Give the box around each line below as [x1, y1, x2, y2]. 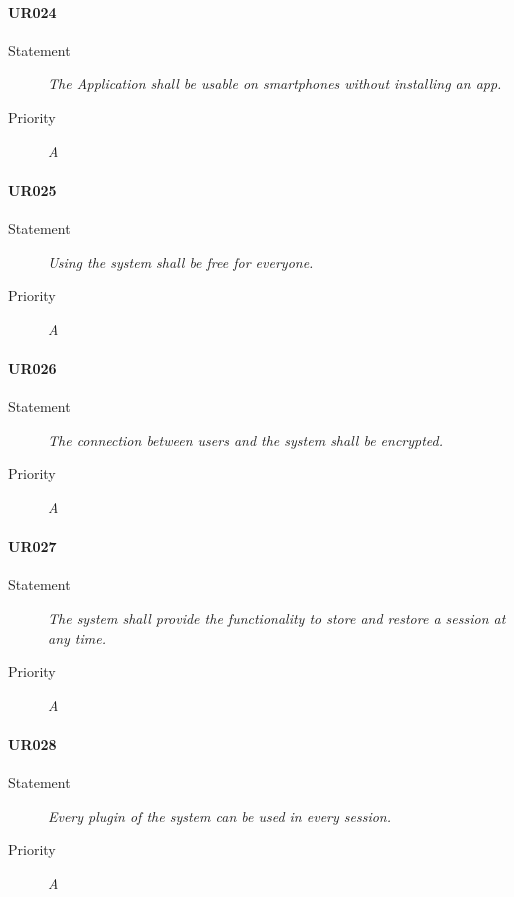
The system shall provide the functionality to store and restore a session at [48, 607, 506, 628]
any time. [48, 627, 106, 648]
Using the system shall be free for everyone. [48, 251, 314, 272]
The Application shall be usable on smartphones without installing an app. [48, 73, 502, 94]
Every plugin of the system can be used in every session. [48, 805, 392, 826]
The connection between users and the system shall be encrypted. [48, 429, 444, 450]
